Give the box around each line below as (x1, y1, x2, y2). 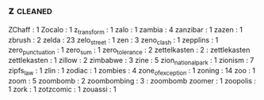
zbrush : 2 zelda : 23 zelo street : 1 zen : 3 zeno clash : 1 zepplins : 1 (8, 35, 219, 46)
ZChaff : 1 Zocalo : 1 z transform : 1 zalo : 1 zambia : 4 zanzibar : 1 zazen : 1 (8, 24, 243, 36)
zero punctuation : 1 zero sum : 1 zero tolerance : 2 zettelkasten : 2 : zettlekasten (8, 45, 251, 57)
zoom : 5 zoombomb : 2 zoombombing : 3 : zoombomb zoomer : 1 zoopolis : (8, 76, 256, 85)
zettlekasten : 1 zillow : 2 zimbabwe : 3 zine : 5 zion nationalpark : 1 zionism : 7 (8, 56, 254, 67)
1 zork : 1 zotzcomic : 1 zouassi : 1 (8, 84, 117, 94)
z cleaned (8, 4, 53, 17)
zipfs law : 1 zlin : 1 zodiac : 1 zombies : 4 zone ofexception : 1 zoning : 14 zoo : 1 (8, 66, 256, 77)
